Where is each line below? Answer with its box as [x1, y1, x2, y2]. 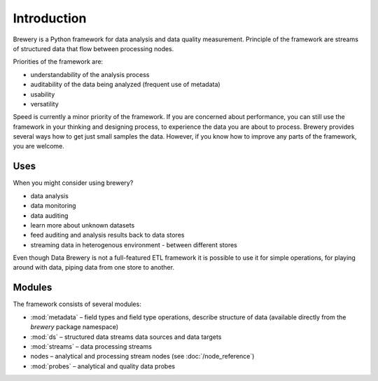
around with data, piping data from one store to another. [13, 263, 175, 272]
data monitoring [30, 202, 76, 210]
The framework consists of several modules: [13, 300, 141, 308]
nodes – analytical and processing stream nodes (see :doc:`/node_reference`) [30, 352, 255, 361]
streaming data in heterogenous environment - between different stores [30, 240, 237, 249]
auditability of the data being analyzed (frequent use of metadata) [30, 81, 220, 89]
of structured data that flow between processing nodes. [13, 44, 174, 53]
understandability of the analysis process [30, 70, 150, 78]
